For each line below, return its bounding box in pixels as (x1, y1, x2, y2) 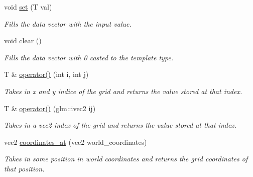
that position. (4, 163, 45, 173)
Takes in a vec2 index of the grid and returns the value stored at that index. (4, 120, 237, 130)
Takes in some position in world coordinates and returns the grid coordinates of (4, 153, 248, 164)
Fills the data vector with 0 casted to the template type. (4, 52, 174, 62)
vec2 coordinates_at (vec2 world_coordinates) (4, 136, 147, 147)
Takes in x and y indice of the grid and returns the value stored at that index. (4, 85, 242, 96)
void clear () (4, 35, 42, 46)
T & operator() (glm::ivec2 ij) (4, 103, 96, 113)
